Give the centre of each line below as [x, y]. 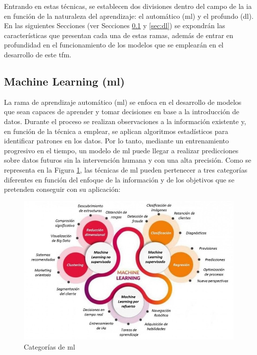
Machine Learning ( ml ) [64, 81]
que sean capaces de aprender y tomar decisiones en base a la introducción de [122, 111]
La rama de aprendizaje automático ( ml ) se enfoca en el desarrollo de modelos [123, 102]
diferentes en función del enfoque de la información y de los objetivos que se [119, 179]
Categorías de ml [50, 346]
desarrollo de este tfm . [38, 54]
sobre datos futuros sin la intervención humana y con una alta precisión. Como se [128, 160]
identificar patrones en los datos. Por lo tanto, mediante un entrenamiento [117, 141]
